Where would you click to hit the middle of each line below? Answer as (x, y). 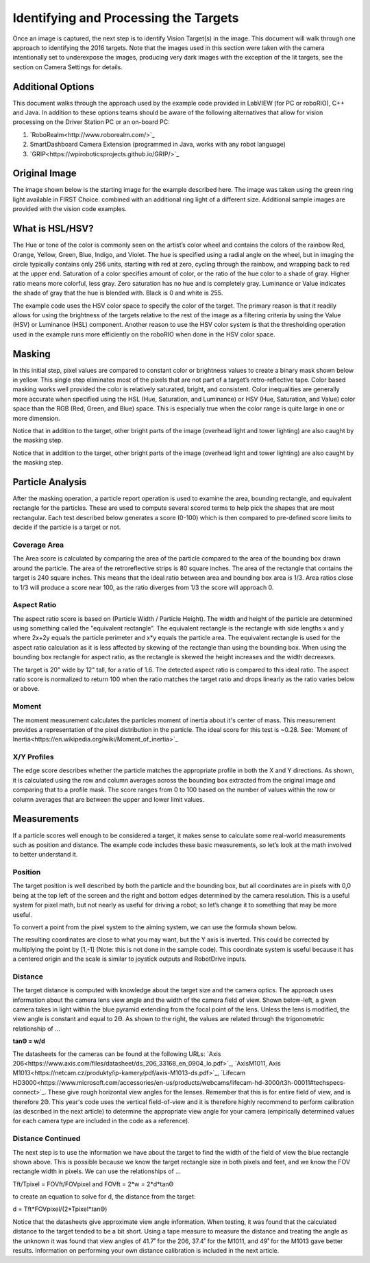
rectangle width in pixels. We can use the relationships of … (97, 1171)
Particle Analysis (50, 482)
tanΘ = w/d (29, 1041)
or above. (26, 689)
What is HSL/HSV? (53, 229)
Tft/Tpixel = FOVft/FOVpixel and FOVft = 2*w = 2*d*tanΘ (93, 1184)
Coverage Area (38, 545)
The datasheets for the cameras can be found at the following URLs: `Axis (117, 1054)
